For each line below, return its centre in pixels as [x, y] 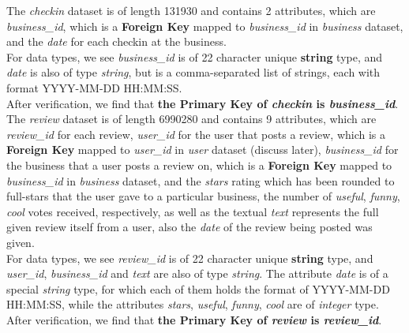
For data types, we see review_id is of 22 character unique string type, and [190, 258]
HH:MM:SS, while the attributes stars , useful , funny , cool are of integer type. [193, 304]
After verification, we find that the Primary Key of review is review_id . [194, 319]
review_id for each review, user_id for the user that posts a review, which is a [196, 134]
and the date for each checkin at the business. [116, 41]
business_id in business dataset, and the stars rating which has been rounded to [201, 180]
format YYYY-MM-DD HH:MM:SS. [94, 87]
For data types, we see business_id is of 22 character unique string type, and [195, 56]
